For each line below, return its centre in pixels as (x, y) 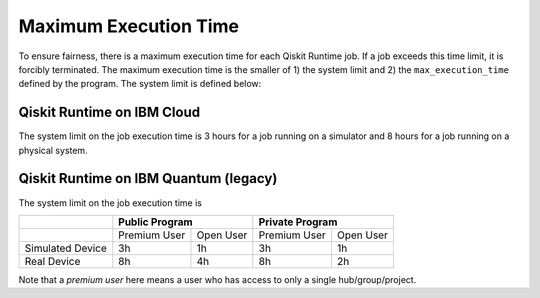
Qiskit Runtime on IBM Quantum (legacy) (148, 178)
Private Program (298, 222)
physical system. (53, 150)
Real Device (52, 261)
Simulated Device (65, 248)
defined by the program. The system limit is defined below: (140, 84)
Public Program (156, 222)
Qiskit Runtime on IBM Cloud (109, 112)
